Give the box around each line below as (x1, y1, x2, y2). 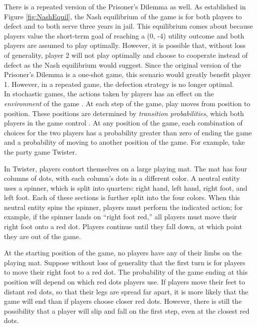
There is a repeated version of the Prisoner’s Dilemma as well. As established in (4, 1, 246, 11)
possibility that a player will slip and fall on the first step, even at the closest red (4, 305, 250, 316)
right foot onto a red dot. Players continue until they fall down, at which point (4, 221, 242, 232)
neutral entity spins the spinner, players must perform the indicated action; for (4, 202, 243, 212)
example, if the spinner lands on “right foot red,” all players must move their (4, 211, 237, 222)
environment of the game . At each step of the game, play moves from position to (4, 98, 251, 108)
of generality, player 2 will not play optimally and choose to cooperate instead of (4, 49, 248, 60)
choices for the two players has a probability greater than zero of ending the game (4, 127, 252, 137)
